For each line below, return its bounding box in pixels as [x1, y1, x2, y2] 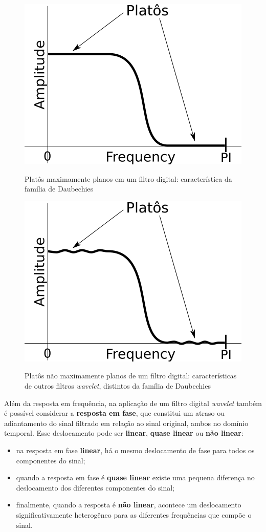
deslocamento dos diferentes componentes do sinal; [16, 482, 174, 493]
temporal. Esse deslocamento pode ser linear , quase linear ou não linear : [4, 428, 243, 438]
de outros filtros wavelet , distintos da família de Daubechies [25, 380, 211, 391]
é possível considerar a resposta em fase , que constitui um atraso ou [4, 408, 225, 418]
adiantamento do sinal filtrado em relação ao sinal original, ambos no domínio [4, 417, 249, 428]
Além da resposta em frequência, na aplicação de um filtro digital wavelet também [4, 397, 262, 408]
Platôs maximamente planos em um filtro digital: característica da [25, 173, 232, 184]
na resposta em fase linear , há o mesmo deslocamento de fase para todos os [16, 444, 255, 455]
